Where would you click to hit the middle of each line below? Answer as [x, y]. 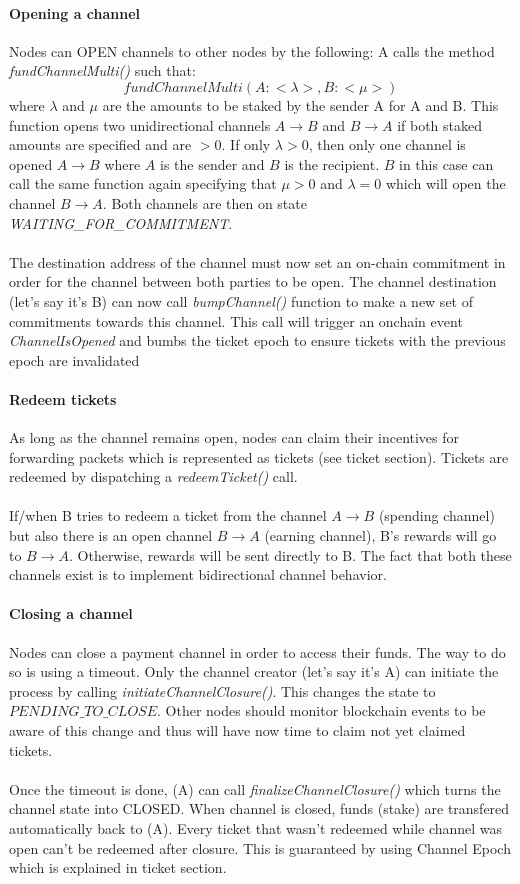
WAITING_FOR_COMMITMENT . [121, 222]
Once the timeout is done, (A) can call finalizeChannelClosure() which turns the [255, 788]
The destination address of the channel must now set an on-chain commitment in [257, 261]
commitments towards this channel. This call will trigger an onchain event [236, 320]
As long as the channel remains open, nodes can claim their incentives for [234, 437]
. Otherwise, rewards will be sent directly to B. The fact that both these [290, 554]
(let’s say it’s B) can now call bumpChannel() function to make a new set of [241, 300]
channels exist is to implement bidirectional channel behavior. [198, 574]
